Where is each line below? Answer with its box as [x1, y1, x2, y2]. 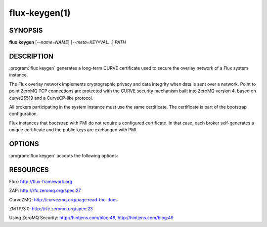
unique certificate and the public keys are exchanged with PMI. [9, 127, 138, 133]
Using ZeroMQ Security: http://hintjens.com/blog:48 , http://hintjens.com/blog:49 [9, 215, 174, 221]
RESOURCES [9, 165, 49, 174]
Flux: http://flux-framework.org [9, 178, 73, 185]
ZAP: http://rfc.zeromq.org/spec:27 [9, 188, 81, 193]
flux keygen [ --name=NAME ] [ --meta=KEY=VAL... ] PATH [9, 39, 126, 45]
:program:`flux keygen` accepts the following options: [9, 153, 118, 158]
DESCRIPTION [9, 52, 54, 60]
